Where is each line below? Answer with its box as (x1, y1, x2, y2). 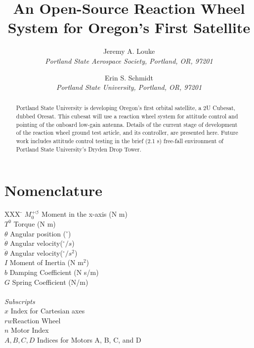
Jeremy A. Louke (103, 46, 155, 56)
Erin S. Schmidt (105, 72, 153, 82)
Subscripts (4, 296, 35, 306)
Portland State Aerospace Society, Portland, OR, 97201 (45, 55, 213, 66)
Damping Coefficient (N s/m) (9, 267, 99, 277)
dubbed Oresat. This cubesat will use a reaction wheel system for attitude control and (16, 112, 238, 120)
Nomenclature (4, 180, 103, 200)
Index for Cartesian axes (10, 306, 85, 316)
